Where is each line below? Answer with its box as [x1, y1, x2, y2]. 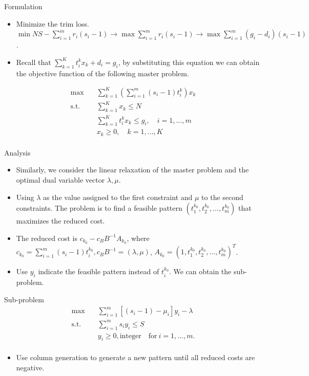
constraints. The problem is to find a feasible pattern [16, 203, 182, 213]
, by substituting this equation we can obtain [118, 56, 260, 67]
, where [127, 232, 150, 243]
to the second [201, 191, 243, 202]
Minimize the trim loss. [16, 18, 89, 29]
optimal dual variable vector [16, 174, 105, 185]
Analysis [4, 147, 31, 158]
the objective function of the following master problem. [16, 68, 189, 78]
